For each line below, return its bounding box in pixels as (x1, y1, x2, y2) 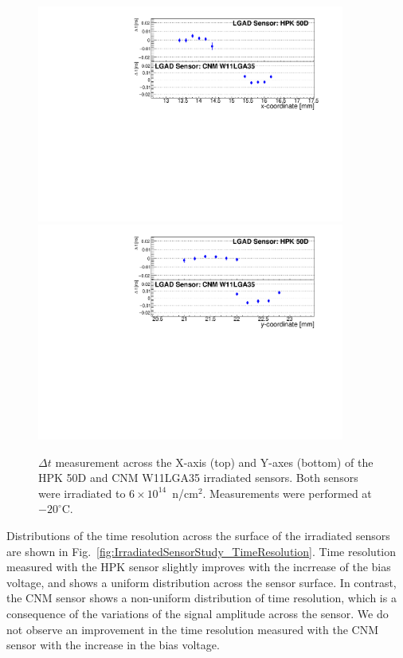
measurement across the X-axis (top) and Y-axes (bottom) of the (55, 453, 374, 470)
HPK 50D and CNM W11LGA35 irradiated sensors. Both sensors (38, 469, 358, 486)
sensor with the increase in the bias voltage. (6, 636, 220, 653)
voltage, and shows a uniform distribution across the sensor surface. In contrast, (6, 574, 397, 590)
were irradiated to (38, 484, 126, 501)
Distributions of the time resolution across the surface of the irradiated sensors (6, 527, 390, 543)
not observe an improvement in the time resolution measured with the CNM (6, 621, 379, 637)
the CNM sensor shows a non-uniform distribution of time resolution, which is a (6, 589, 397, 606)
